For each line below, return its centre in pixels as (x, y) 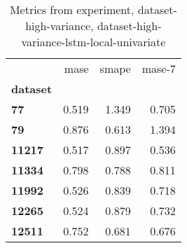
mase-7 (159, 68)
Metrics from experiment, (72, 9)
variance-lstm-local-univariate (93, 42)
